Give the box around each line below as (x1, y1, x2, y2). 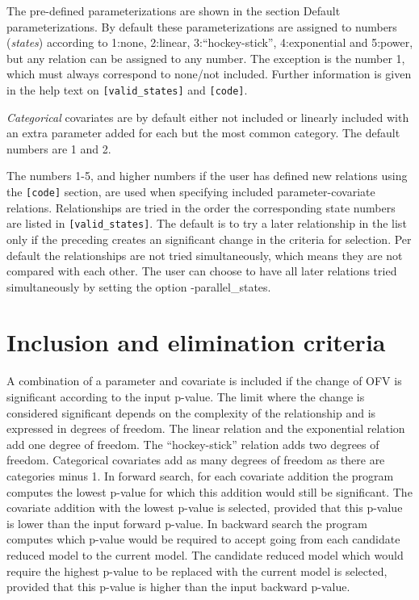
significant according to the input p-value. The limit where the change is (6, 388, 365, 405)
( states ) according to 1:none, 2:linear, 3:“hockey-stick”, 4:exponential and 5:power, (6, 34, 413, 51)
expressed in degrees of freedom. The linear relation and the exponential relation (6, 420, 405, 437)
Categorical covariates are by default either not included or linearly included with (6, 108, 409, 125)
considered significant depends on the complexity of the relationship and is (6, 404, 376, 421)
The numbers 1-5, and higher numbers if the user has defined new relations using (6, 167, 408, 184)
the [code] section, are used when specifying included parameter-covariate (6, 183, 375, 199)
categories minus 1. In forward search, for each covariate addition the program (6, 467, 394, 484)
